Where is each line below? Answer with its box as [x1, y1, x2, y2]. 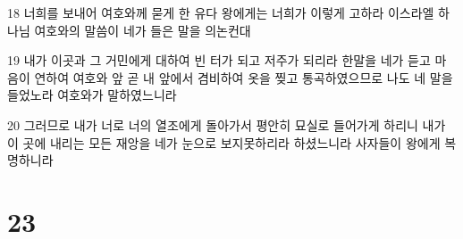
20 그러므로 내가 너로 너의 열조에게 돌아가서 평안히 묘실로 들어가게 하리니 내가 [7, 115, 446, 134]
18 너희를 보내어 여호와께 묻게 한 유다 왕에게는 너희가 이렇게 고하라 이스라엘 [7, 4, 434, 21]
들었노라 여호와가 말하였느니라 [7, 86, 177, 104]
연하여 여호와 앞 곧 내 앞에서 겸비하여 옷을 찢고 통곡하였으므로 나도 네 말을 [34, 68, 453, 87]
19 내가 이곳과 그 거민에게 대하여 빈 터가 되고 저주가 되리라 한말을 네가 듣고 [7, 51, 431, 70]
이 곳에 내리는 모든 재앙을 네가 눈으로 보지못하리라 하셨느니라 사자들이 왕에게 [7, 133, 441, 152]
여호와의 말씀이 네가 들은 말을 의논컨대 [34, 21, 251, 39]
